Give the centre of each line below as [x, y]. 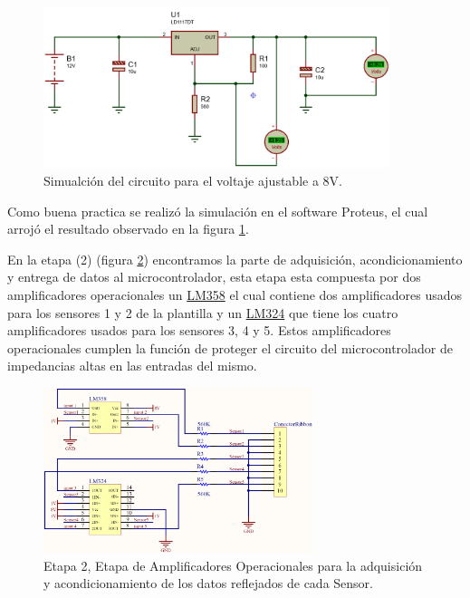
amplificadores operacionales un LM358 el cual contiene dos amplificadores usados [235, 294]
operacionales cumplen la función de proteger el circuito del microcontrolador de [230, 347]
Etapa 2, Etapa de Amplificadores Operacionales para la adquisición [233, 565]
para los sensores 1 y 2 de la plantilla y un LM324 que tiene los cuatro [203, 312]
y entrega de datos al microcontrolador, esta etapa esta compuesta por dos [214, 277]
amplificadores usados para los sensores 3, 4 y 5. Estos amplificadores [199, 330]
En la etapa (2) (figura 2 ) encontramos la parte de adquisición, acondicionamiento [235, 259]
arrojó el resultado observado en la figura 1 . [128, 229]
